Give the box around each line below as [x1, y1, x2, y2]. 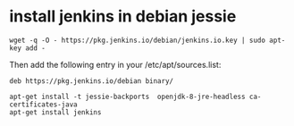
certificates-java [9, 100, 78, 109]
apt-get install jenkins [9, 107, 102, 117]
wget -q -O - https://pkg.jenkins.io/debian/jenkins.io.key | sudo [9, 36, 266, 45]
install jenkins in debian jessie [9, 6, 237, 27]
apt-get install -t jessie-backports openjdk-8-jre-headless [9, 92, 246, 101]
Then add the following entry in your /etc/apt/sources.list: [9, 59, 222, 70]
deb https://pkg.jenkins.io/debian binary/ [9, 76, 174, 86]
